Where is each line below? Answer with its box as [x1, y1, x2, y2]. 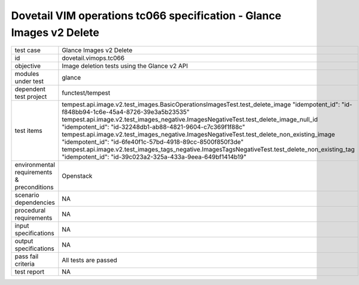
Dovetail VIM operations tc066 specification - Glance [11, 9, 281, 22]
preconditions [14, 183, 54, 192]
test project [14, 93, 47, 101]
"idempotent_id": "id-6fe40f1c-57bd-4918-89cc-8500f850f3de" [62, 138, 244, 146]
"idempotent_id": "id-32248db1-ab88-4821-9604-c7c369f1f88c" [62, 123, 245, 131]
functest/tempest [62, 89, 111, 97]
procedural [14, 207, 46, 215]
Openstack [62, 172, 93, 180]
